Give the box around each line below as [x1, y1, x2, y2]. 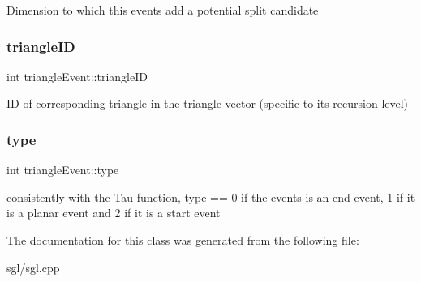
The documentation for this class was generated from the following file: [6, 232, 359, 248]
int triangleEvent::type [6, 161, 119, 178]
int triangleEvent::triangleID [6, 67, 148, 84]
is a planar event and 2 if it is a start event [6, 204, 221, 221]
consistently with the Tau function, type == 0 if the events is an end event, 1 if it [6, 188, 415, 205]
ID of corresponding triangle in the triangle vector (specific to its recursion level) [6, 95, 409, 112]
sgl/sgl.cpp [6, 258, 60, 276]
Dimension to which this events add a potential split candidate [6, 2, 319, 18]
